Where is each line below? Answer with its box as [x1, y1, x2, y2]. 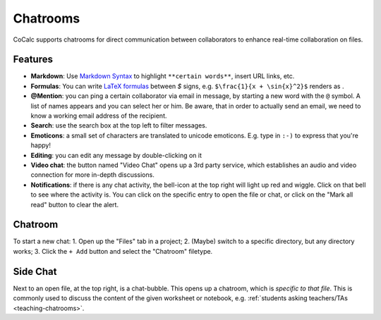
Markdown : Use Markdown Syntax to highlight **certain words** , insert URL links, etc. [30, 72, 295, 80]
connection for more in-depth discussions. [30, 171, 155, 179]
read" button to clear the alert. [30, 200, 119, 209]
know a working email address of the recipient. [30, 111, 167, 120]
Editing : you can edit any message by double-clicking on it [30, 151, 202, 159]
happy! [30, 141, 51, 149]
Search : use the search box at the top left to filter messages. [30, 121, 207, 130]
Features [13, 54, 53, 66]
